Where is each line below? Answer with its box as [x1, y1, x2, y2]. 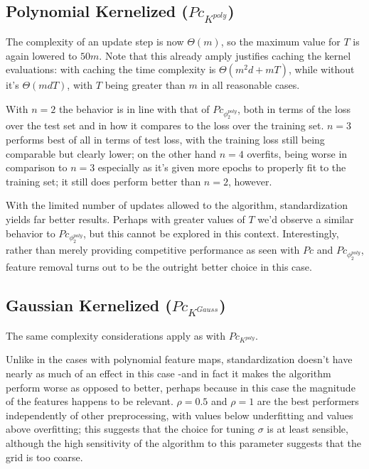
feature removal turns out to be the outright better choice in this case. [6, 259, 312, 274]
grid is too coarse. [6, 449, 83, 464]
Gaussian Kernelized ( [6, 294, 172, 316]
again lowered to [6, 48, 77, 63]
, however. [228, 173, 272, 188]
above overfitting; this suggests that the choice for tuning [6, 421, 255, 436]
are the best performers [257, 394, 359, 409]
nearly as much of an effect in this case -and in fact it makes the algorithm [6, 365, 331, 380]
